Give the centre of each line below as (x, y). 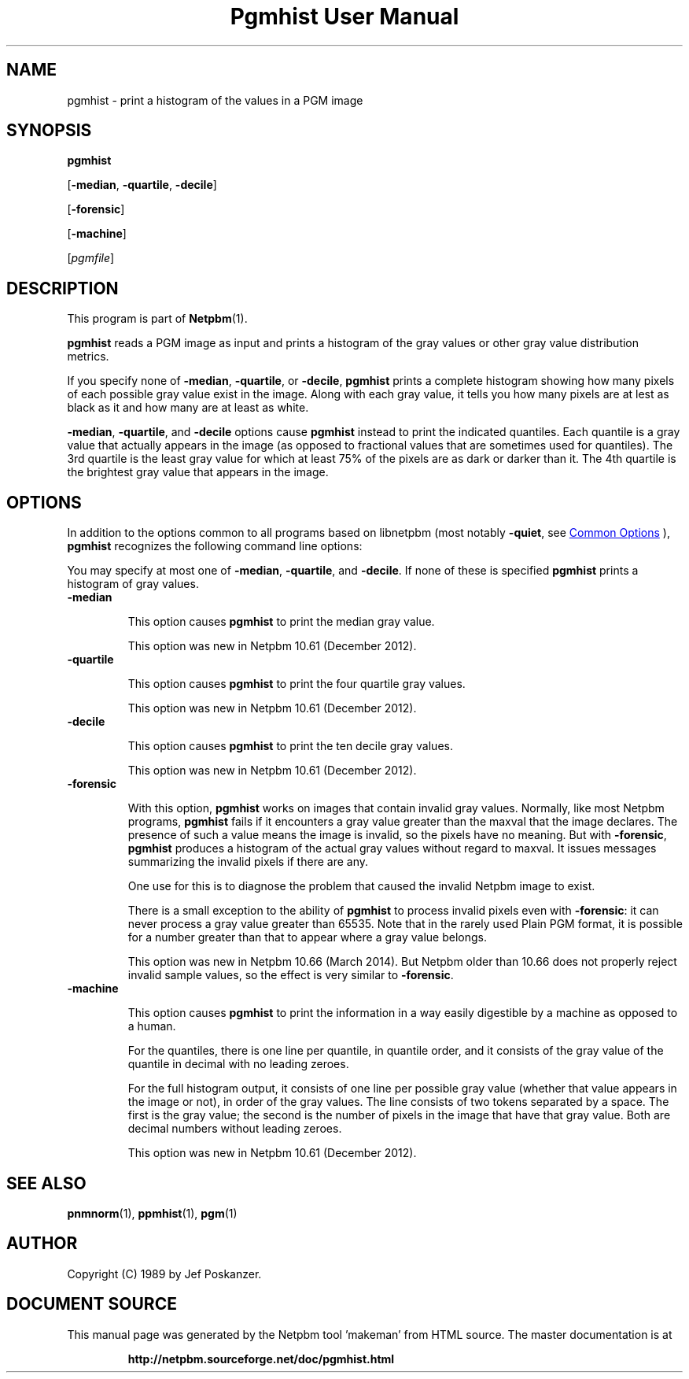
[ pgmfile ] (91, 258)
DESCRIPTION (63, 288)
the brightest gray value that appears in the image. (198, 472)
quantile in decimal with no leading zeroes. (238, 1064)
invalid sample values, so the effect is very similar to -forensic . (291, 975)
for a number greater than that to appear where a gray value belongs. (308, 937)
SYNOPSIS (49, 131)
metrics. (88, 357)
